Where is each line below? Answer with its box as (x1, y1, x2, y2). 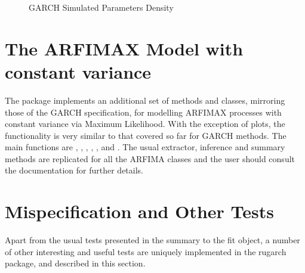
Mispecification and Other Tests (5, 199, 274, 224)
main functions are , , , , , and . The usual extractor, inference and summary (5, 141, 285, 153)
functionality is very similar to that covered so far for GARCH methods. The (5, 129, 286, 141)
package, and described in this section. (5, 257, 146, 269)
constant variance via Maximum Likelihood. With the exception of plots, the (5, 117, 285, 130)
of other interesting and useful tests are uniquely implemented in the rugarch (5, 245, 286, 258)
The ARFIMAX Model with (5, 36, 244, 60)
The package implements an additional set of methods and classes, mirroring (5, 94, 285, 106)
